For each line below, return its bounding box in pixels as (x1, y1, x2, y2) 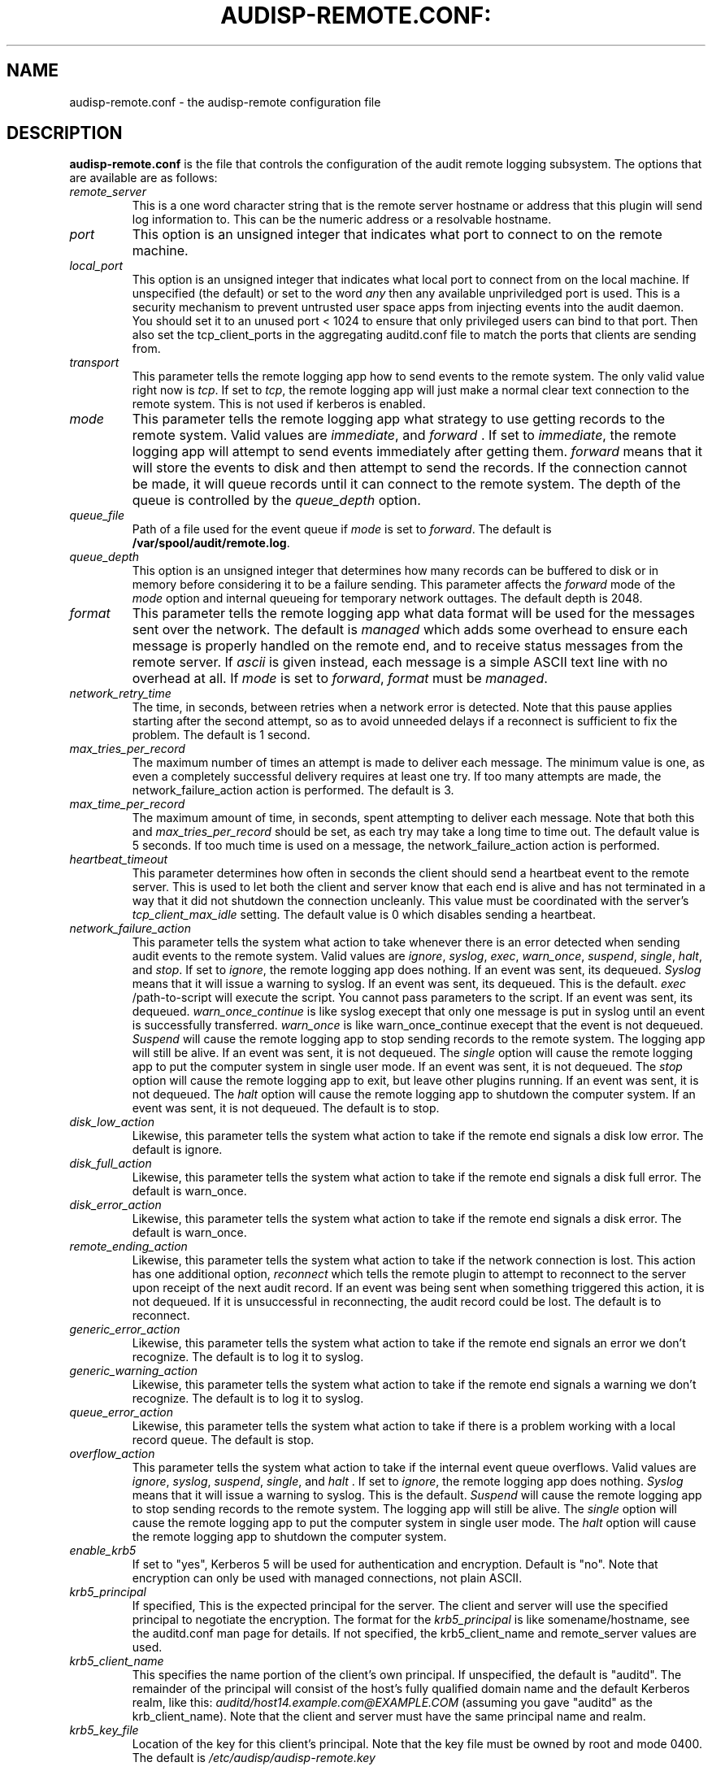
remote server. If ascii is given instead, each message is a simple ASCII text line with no (132, 654, 668, 671)
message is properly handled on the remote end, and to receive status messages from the (132, 637, 684, 655)
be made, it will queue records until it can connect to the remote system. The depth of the (132, 476, 681, 493)
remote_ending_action (69, 1239, 188, 1254)
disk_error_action (69, 1198, 162, 1212)
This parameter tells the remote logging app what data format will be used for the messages (132, 605, 695, 622)
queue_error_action (69, 1405, 173, 1420)
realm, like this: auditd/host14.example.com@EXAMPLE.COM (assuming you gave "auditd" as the (132, 1695, 653, 1710)
